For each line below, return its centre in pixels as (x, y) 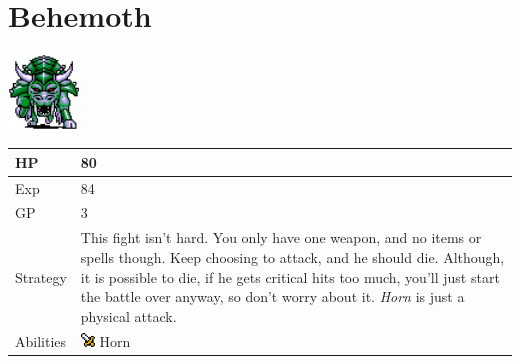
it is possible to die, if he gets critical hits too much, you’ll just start (290, 276)
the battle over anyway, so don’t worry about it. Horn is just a (272, 296)
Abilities (41, 340)
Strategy (41, 276)
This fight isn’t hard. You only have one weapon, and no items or (281, 237)
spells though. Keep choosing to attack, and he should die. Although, (292, 256)
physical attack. (128, 315)
